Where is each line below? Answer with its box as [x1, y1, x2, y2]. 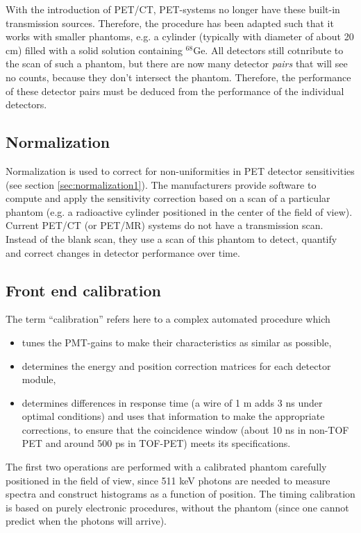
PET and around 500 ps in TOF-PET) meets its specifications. [22, 436, 291, 450]
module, [22, 372, 56, 387]
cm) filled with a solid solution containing [6, 42, 183, 57]
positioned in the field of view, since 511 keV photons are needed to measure [6, 473, 330, 487]
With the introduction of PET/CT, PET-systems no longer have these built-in [6, 2, 340, 16]
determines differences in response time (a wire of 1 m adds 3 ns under [22, 395, 323, 409]
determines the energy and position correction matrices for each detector [22, 358, 331, 373]
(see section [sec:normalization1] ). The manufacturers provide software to [6, 177, 317, 192]
